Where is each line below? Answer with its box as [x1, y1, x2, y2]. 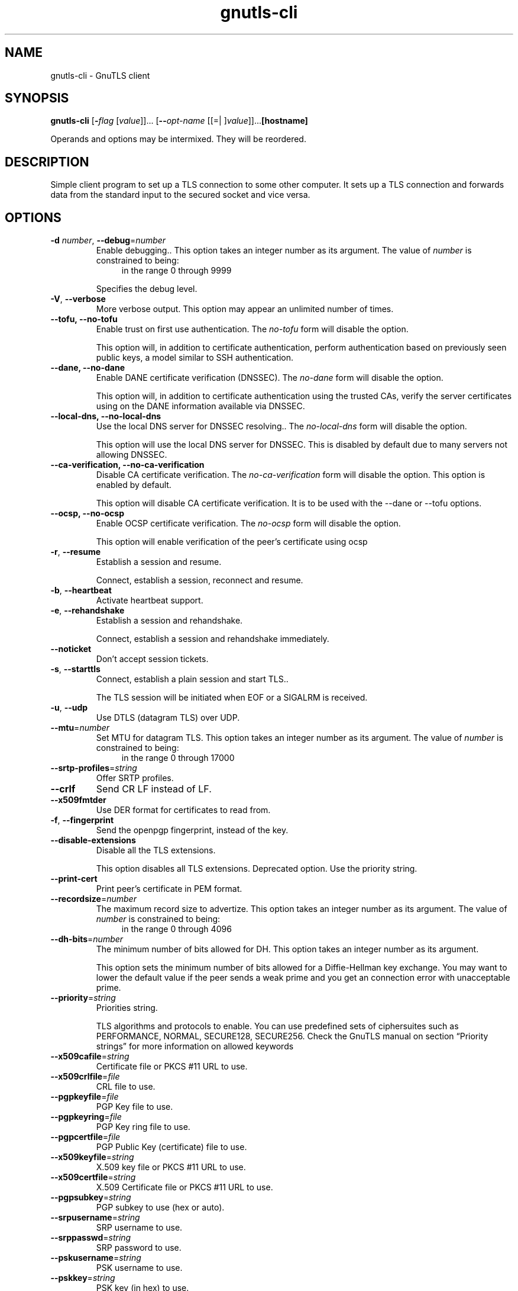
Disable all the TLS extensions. [96, 845, 216, 856]
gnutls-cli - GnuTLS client [50, 70, 150, 81]
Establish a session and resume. [96, 557, 222, 567]
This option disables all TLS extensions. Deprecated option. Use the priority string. [96, 863, 417, 874]
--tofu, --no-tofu [50, 314, 118, 325]
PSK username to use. [96, 1263, 183, 1273]
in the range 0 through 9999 [121, 265, 232, 276]
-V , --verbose [50, 294, 106, 304]
